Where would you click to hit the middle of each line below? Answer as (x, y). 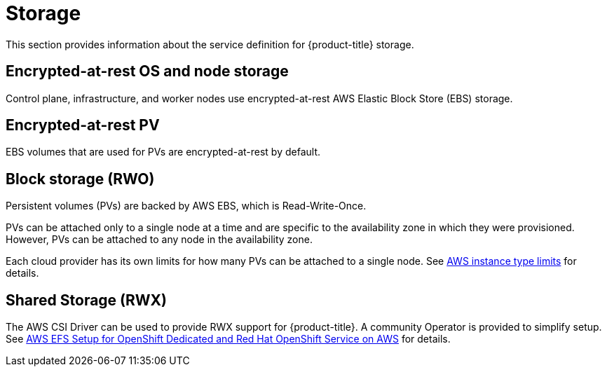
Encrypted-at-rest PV (83, 125)
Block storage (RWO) (80, 179)
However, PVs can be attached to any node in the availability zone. (159, 240)
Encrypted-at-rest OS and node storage (147, 71)
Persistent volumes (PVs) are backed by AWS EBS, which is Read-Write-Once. (186, 206)
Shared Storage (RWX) (87, 300)
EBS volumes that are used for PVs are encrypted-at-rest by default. (163, 152)
